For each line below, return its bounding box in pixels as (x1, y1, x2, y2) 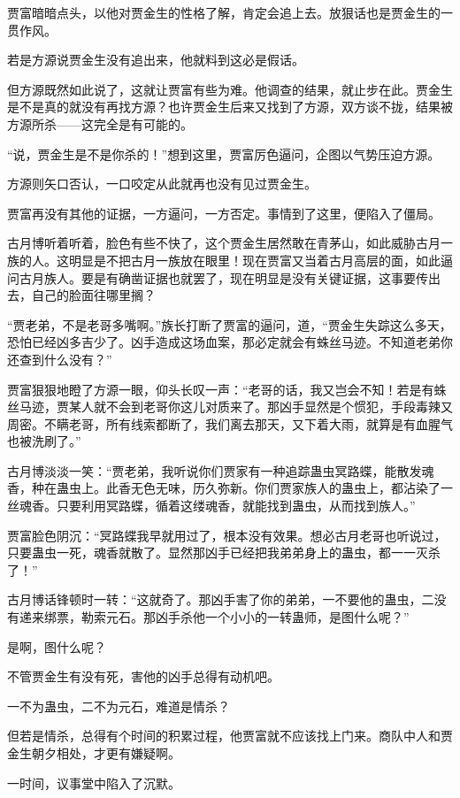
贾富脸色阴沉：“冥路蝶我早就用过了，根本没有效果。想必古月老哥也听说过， (7, 526, 447, 544)
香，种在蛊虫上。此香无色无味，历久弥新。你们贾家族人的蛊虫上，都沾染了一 (7, 479, 453, 497)
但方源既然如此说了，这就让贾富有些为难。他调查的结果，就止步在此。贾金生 (7, 80, 453, 98)
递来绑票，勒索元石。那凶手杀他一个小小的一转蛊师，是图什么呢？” (19, 608, 410, 626)
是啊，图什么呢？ (7, 637, 106, 656)
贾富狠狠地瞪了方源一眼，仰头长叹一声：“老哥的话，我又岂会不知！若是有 (7, 380, 434, 398)
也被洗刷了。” (7, 432, 81, 450)
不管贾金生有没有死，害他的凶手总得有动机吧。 (7, 667, 280, 686)
